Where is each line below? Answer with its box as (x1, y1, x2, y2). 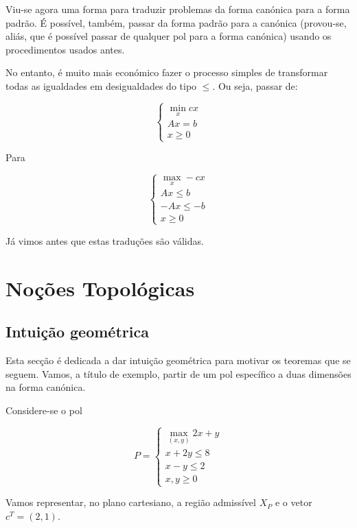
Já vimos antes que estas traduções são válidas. (5, 233, 204, 248)
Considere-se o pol (5, 403, 82, 417)
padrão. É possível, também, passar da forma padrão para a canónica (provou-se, (5, 15, 347, 29)
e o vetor (275, 495, 312, 509)
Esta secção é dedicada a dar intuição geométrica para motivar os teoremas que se (5, 352, 351, 367)
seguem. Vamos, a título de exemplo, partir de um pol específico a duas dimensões (5, 366, 352, 381)
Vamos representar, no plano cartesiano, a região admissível (5, 495, 256, 509)
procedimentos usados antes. (5, 42, 125, 56)
